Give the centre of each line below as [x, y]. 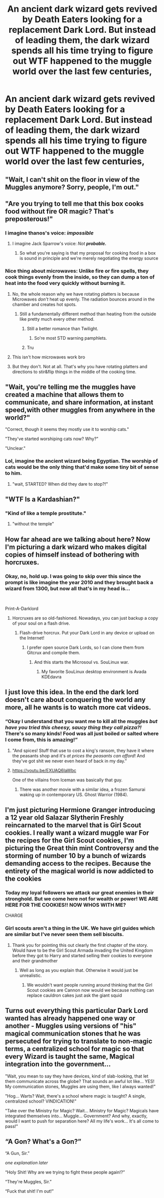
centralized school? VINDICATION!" [41, 1101]
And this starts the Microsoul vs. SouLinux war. [82, 662]
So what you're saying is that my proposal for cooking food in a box [87, 253]
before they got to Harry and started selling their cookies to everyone [82, 955]
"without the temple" [33, 524]
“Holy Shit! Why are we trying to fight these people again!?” [65, 1172]
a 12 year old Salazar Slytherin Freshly [64, 818]
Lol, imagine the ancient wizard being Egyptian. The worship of [82, 461]
